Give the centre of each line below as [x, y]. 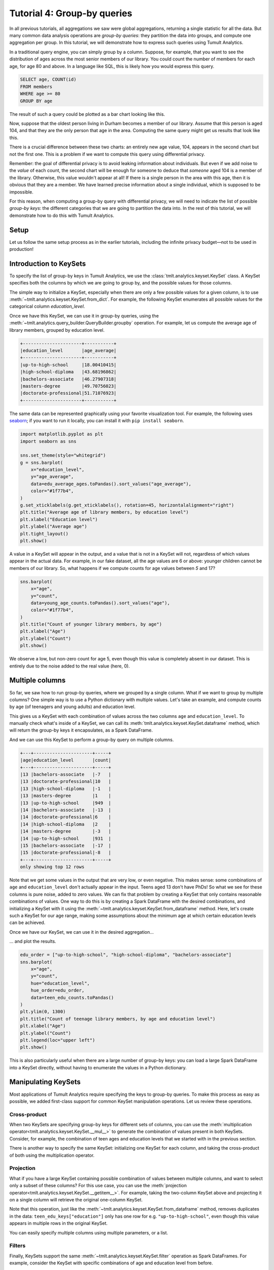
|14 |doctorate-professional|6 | [66, 817]
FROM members [36, 87]
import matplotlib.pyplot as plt [62, 434]
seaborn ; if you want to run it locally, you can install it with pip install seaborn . [97, 421]
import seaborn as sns [48, 441]
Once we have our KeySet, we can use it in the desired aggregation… [82, 932]
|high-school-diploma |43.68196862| [68, 372]
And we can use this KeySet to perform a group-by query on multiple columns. [92, 740]
